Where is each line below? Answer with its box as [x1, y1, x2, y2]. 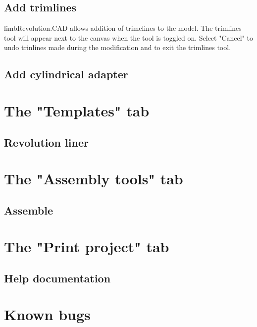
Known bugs [4, 304, 91, 325]
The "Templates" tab [4, 100, 150, 120]
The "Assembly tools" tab [4, 168, 183, 189]
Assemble [4, 202, 53, 218]
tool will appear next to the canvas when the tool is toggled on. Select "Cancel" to [4, 32, 253, 43]
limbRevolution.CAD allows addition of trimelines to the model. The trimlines [4, 23, 242, 33]
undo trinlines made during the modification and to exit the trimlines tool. [4, 42, 231, 53]
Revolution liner [4, 134, 89, 150]
